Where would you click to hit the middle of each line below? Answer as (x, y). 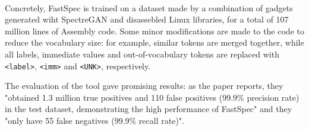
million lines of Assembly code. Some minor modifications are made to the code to (154, 31)
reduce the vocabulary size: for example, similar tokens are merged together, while (154, 42)
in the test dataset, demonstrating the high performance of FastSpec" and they (149, 109)
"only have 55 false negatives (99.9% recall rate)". (94, 120)
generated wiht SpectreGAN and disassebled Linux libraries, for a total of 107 (147, 19)
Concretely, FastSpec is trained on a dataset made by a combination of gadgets (149, 7)
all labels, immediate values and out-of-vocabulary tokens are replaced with (142, 54)
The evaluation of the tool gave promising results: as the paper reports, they (144, 86)
